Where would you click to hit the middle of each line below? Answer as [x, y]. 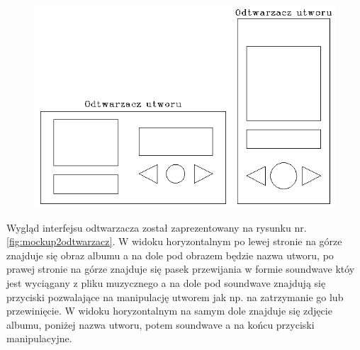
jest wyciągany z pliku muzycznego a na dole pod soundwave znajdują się [166, 283]
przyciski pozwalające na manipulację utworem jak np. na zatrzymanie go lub [175, 297]
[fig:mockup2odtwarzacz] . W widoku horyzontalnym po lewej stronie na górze [174, 241]
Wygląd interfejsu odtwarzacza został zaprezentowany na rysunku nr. [157, 227]
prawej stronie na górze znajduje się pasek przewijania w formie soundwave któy [181, 269]
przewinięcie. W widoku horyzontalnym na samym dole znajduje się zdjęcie [169, 311]
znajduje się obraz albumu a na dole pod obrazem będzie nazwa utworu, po [170, 255]
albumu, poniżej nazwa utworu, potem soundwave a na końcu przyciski [161, 324]
